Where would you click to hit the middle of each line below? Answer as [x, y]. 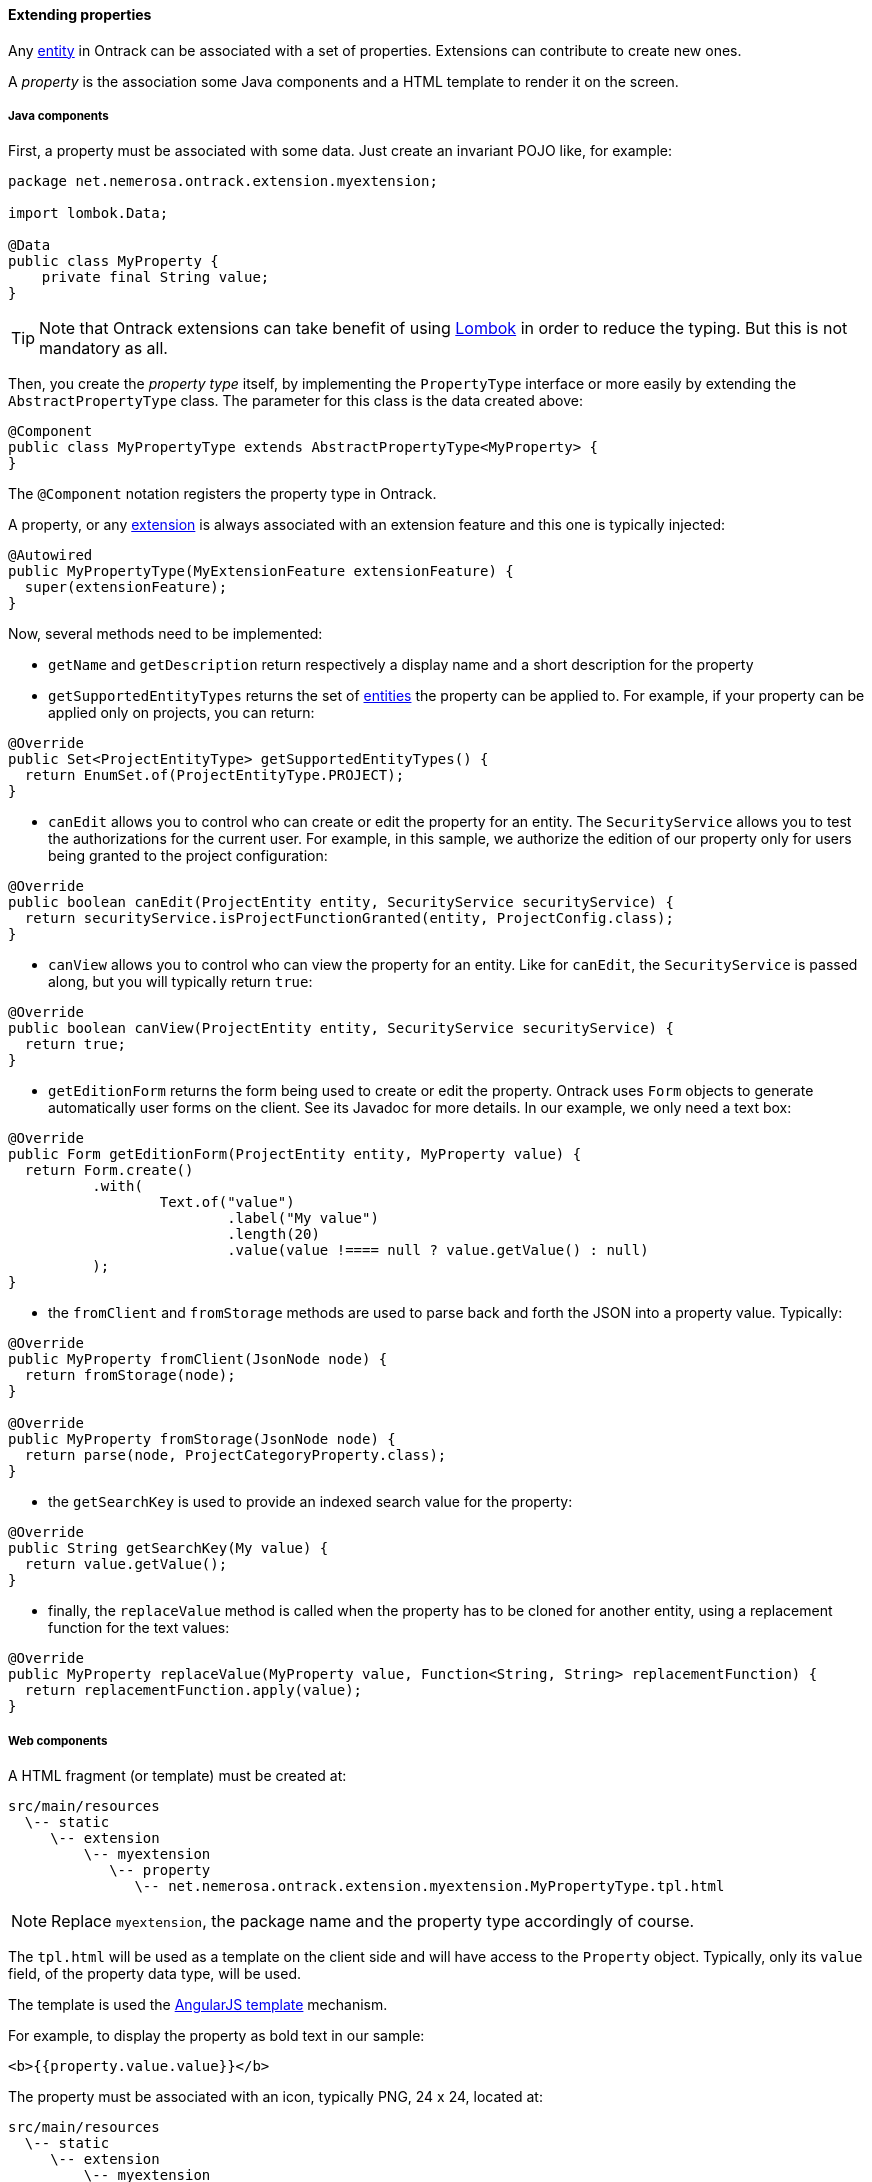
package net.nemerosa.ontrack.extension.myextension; [223, 181]
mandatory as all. [103, 348]
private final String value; [155, 277]
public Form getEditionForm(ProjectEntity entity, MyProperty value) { [295, 1154]
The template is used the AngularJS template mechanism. [198, 2005]
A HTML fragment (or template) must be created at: [177, 1776]
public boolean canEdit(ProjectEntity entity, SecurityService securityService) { [341, 902]
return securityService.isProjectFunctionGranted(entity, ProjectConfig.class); [349, 918]
